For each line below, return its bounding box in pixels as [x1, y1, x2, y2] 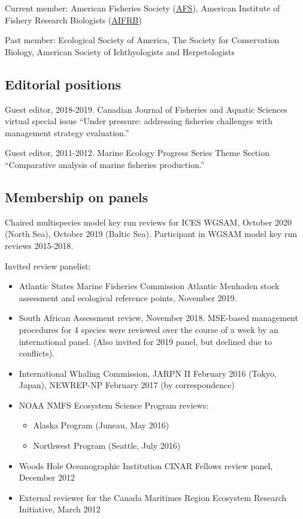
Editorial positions [5, 74, 122, 93]
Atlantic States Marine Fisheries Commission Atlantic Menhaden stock [19, 280, 280, 292]
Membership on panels [5, 187, 149, 206]
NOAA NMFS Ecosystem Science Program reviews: [19, 398, 209, 411]
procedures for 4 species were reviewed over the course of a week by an [19, 323, 278, 335]
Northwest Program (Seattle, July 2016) [33, 439, 181, 452]
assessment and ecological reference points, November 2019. [19, 291, 237, 304]
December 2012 [19, 471, 75, 484]
